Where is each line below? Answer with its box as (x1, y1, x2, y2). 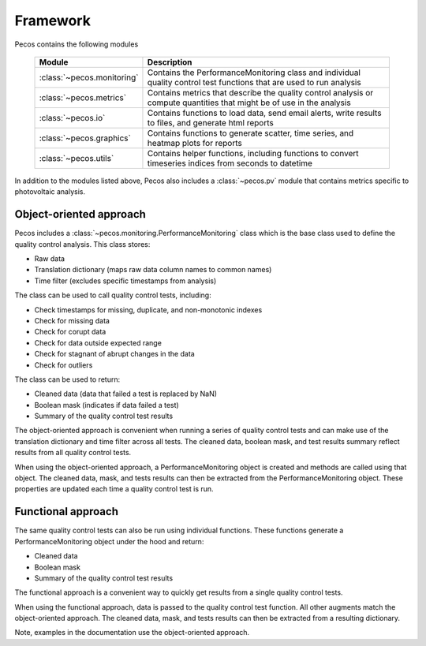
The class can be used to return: (14, 375, 121, 384)
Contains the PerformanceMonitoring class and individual (147, 67, 361, 78)
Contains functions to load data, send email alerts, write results (147, 107, 382, 118)
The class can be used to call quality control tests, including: (14, 290, 212, 300)
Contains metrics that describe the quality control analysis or (147, 87, 374, 98)
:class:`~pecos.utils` (39, 152, 114, 163)
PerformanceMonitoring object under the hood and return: (14, 536, 204, 546)
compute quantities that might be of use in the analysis (147, 97, 351, 108)
